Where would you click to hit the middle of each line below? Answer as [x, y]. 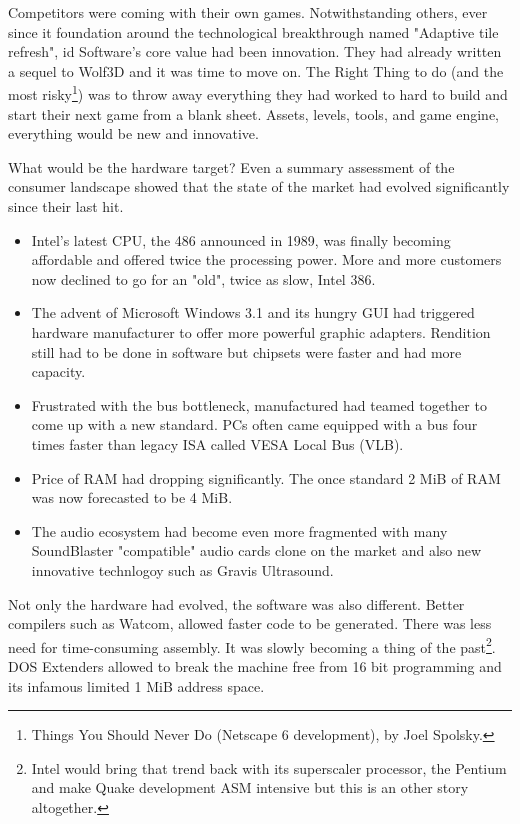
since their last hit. [66, 206]
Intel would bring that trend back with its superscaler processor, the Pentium [269, 767]
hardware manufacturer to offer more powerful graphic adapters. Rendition [261, 331]
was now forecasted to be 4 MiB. [132, 497]
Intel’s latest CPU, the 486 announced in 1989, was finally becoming [241, 239]
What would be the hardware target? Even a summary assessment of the [231, 166]
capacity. [58, 371]
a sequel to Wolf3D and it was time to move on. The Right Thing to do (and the [256, 70]
